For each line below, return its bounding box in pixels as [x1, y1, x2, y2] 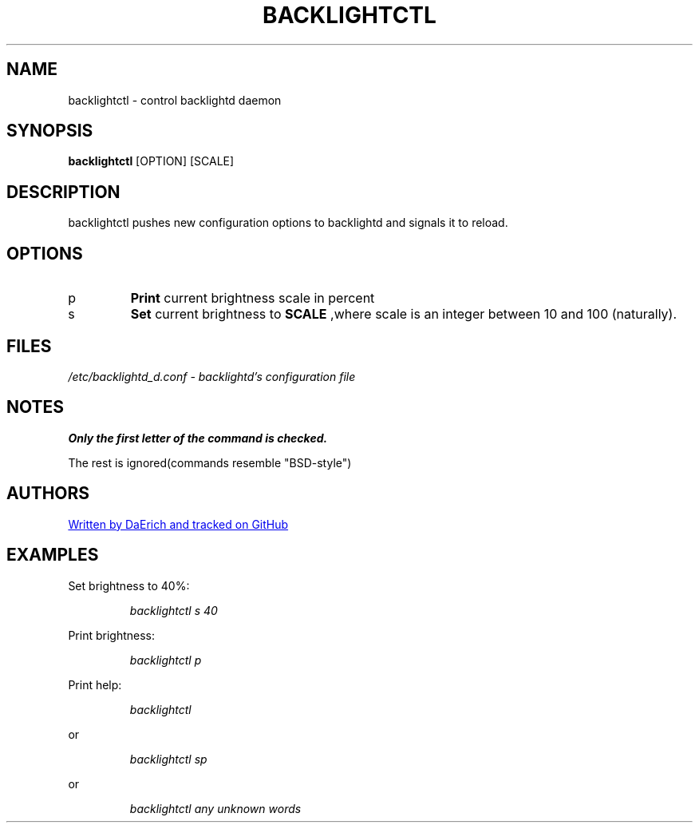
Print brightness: [68, 628, 155, 642]
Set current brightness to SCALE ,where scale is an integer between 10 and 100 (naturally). [130, 306, 677, 323]
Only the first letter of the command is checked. [68, 430, 328, 445]
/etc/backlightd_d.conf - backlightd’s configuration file [68, 369, 356, 383]
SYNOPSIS [6, 121, 93, 141]
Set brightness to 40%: [68, 578, 190, 593]
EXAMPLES [6, 545, 99, 565]
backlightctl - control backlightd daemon [68, 93, 282, 107]
